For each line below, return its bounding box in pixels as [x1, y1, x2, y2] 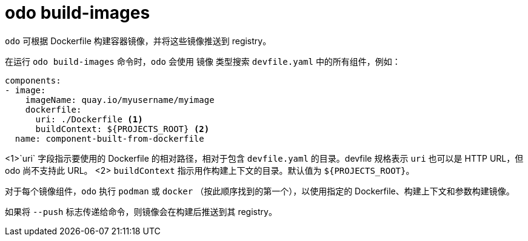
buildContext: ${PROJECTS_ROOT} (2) [35, 124, 210, 134]
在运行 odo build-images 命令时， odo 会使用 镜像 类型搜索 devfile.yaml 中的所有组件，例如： [5, 56, 401, 67]
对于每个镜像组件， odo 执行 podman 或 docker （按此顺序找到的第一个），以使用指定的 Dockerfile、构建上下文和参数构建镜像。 [5, 185, 515, 196]
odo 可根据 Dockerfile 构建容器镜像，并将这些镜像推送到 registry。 [5, 35, 272, 46]
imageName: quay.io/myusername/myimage [25, 94, 215, 105]
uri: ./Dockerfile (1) [35, 114, 143, 124]
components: [5, 75, 61, 85]
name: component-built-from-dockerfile [15, 133, 204, 144]
